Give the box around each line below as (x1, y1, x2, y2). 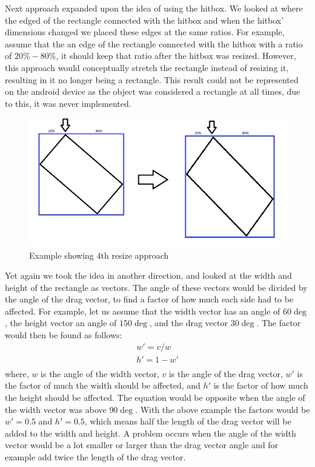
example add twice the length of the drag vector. (5, 450, 186, 463)
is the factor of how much (213, 379, 308, 392)
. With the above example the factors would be (135, 403, 310, 415)
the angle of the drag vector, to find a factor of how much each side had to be (5, 293, 294, 305)
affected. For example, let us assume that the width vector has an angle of (5, 304, 280, 317)
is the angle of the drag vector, (168, 367, 283, 380)
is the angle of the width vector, (41, 367, 159, 380)
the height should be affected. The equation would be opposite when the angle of (5, 390, 305, 403)
